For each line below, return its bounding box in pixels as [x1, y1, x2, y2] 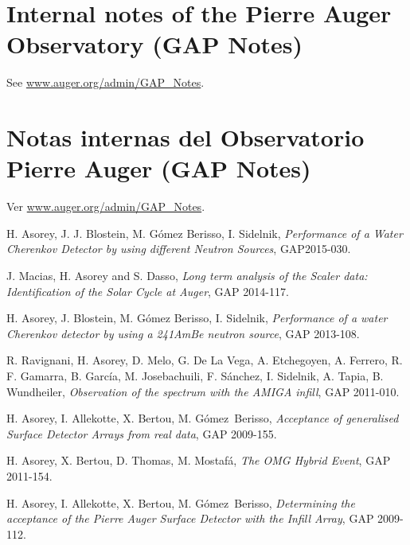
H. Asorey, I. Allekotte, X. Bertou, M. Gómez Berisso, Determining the [6, 494, 355, 511]
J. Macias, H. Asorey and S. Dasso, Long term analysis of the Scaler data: [6, 267, 368, 283]
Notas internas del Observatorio [6, 121, 365, 154]
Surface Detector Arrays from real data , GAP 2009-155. [6, 425, 277, 442]
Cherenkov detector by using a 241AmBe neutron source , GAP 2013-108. [6, 325, 360, 341]
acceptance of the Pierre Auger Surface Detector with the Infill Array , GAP [6, 510, 374, 527]
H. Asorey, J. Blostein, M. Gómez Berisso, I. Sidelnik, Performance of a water [6, 309, 388, 326]
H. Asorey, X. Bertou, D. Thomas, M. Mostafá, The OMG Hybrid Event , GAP [6, 452, 391, 469]
